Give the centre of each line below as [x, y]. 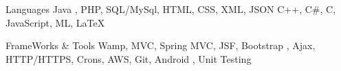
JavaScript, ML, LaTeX [55, 22]
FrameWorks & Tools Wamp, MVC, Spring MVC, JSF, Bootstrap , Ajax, [161, 45]
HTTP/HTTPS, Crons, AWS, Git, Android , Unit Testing [129, 58]
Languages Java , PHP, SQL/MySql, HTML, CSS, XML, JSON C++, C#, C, [171, 9]
